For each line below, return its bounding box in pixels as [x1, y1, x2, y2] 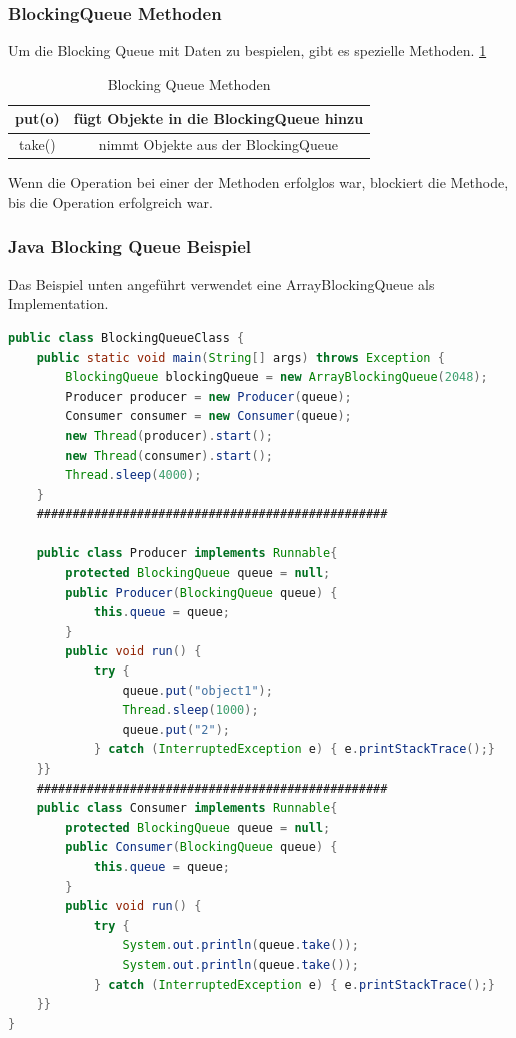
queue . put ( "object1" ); [122, 683, 273, 698]
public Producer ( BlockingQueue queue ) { [65, 585, 338, 600]
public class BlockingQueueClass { [8, 330, 245, 345]
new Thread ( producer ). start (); [65, 428, 273, 443]
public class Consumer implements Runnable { [36, 801, 338, 816]
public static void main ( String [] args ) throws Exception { [36, 350, 445, 365]
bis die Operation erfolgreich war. [8, 191, 213, 212]
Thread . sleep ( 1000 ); [122, 703, 259, 718]
